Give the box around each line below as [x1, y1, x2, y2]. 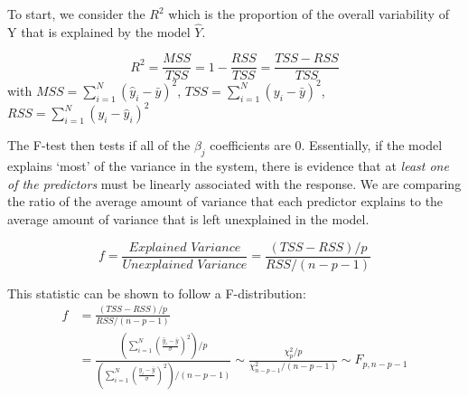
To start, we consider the [7, 5, 145, 23]
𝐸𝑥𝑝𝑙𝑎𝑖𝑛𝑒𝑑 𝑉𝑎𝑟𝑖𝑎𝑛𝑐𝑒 [128, 241, 241, 254]
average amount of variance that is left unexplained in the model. [7, 210, 370, 229]
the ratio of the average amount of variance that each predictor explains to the [7, 192, 444, 211]
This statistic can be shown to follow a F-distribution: [7, 283, 306, 302]
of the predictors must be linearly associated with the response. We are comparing [7, 174, 462, 193]
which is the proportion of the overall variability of [168, 5, 449, 23]
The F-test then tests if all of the [7, 136, 191, 155]
